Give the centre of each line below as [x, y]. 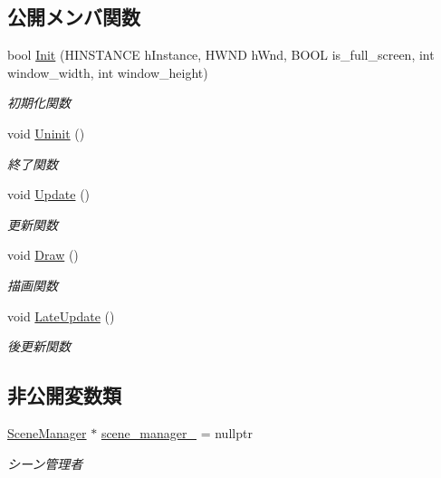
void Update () [49, 194]
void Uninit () [46, 133]
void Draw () [43, 255]
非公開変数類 [64, 395]
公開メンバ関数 [74, 17]
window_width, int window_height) [108, 72]
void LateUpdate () [61, 315]
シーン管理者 [45, 463]
